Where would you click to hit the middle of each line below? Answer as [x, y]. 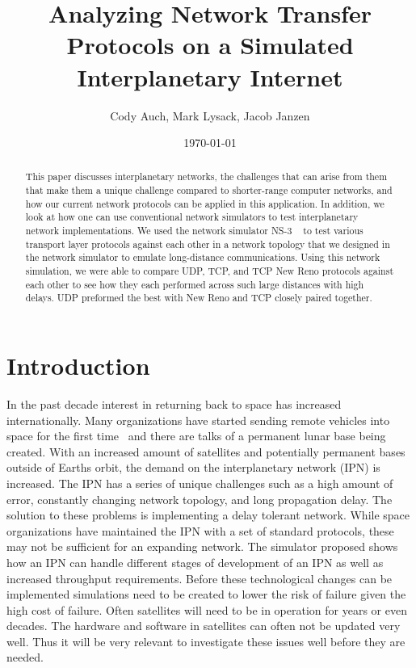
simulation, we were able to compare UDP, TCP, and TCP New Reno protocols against [210, 271]
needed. [25, 657]
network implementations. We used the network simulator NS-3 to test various [194, 231]
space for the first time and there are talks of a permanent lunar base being [196, 436]
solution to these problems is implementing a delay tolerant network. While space [208, 515]
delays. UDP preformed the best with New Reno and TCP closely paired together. [199, 298]
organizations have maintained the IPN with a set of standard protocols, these [200, 530]
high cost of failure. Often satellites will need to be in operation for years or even [207, 609]
